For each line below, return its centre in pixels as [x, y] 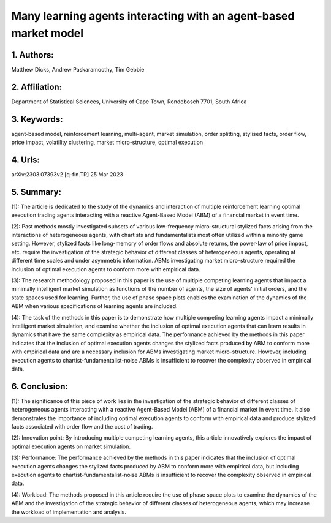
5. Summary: [36, 192]
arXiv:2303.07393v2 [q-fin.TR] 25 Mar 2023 [67, 174]
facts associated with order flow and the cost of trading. [82, 426]
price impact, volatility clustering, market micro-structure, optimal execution [107, 142]
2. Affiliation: [37, 87]
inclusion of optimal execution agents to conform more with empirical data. [106, 269]
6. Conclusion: [40, 386]
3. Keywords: [37, 119]
